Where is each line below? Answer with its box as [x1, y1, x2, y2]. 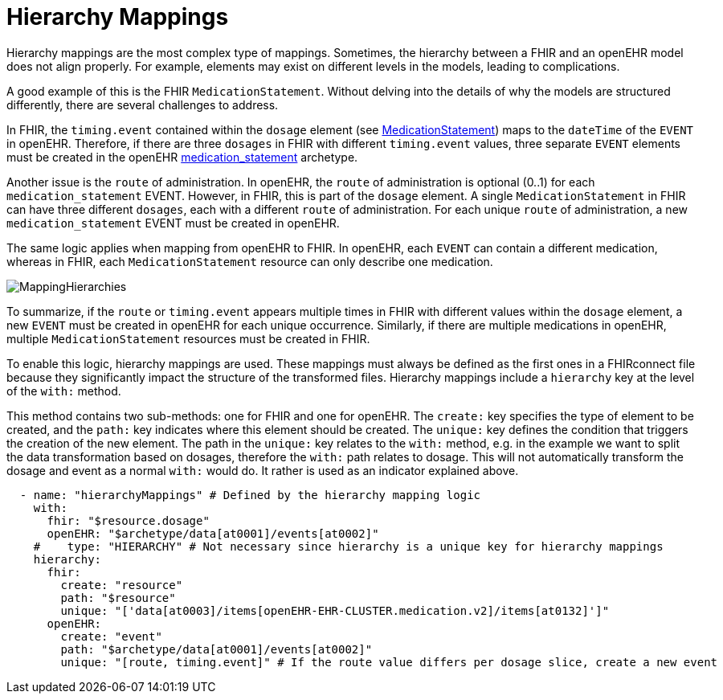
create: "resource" [60, 578, 183, 592]
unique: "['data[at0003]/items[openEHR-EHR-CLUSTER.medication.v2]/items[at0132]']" [60, 604, 610, 617]
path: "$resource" [60, 591, 176, 604]
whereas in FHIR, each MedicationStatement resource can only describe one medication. [6, 254, 493, 268]
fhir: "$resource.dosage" [47, 514, 210, 527]
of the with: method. [6, 383, 121, 398]
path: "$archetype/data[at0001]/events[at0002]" [60, 642, 373, 656]
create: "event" [60, 629, 162, 643]
